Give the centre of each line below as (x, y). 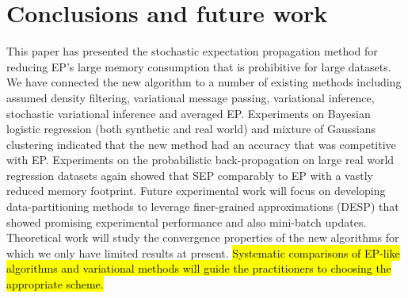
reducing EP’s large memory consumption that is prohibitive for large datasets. (199, 66)
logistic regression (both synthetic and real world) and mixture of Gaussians (191, 129)
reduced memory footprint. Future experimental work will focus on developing (196, 191)
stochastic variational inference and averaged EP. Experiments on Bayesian (189, 113)
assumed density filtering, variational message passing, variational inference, (191, 97)
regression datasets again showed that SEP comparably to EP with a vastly (190, 175)
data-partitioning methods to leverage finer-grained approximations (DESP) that (203, 206)
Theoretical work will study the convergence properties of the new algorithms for (203, 237)
